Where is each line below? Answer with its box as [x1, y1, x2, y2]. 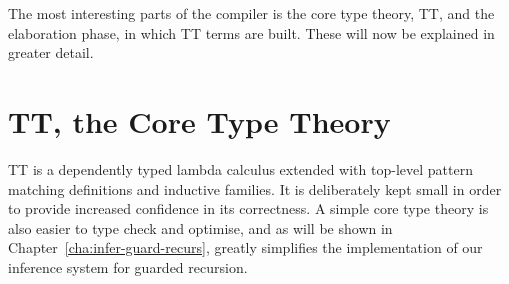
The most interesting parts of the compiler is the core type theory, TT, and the [8, 3, 495, 23]
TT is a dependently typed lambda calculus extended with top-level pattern [8, 158, 473, 179]
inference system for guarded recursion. [8, 256, 248, 277]
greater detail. [8, 42, 94, 63]
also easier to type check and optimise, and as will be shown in [8, 217, 393, 238]
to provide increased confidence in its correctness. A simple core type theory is [8, 198, 489, 219]
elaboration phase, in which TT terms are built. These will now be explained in [8, 22, 495, 43]
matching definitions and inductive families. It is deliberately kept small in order [8, 178, 502, 199]
